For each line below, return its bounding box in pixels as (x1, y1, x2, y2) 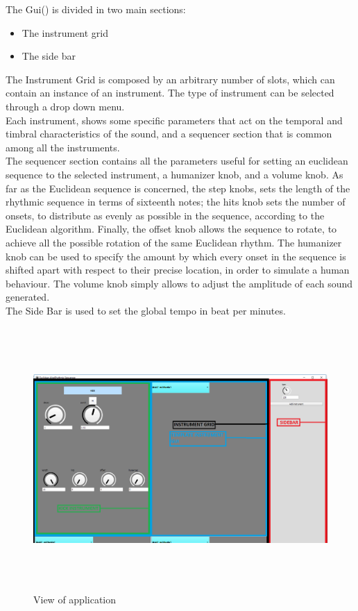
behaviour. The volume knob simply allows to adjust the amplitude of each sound (6, 276, 353, 290)
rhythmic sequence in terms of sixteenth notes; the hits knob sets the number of (6, 194, 346, 209)
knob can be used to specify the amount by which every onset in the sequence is (6, 249, 346, 263)
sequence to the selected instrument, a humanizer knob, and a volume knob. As (6, 167, 343, 181)
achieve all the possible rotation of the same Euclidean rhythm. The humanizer (6, 235, 342, 249)
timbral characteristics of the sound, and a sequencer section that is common (6, 126, 332, 141)
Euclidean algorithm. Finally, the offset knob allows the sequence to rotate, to (6, 221, 337, 236)
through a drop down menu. (6, 99, 125, 113)
